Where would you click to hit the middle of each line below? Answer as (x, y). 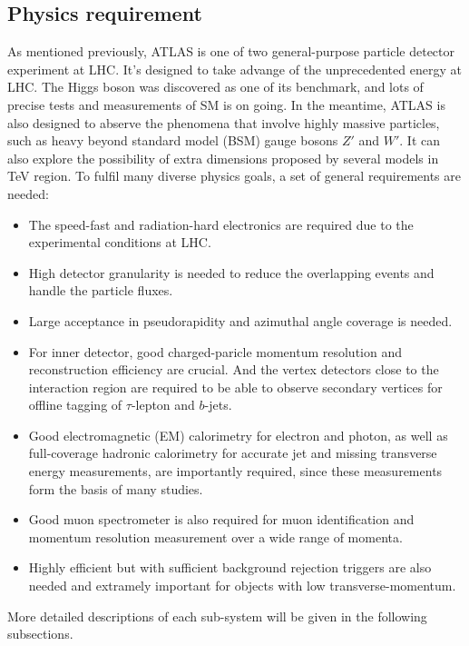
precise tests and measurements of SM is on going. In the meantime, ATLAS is (226, 104)
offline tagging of (75, 405)
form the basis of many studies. (116, 488)
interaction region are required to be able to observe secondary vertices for (235, 387)
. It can (420, 140)
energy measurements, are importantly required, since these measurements (235, 471)
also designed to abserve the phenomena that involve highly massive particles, (224, 122)
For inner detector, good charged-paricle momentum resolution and (215, 351)
